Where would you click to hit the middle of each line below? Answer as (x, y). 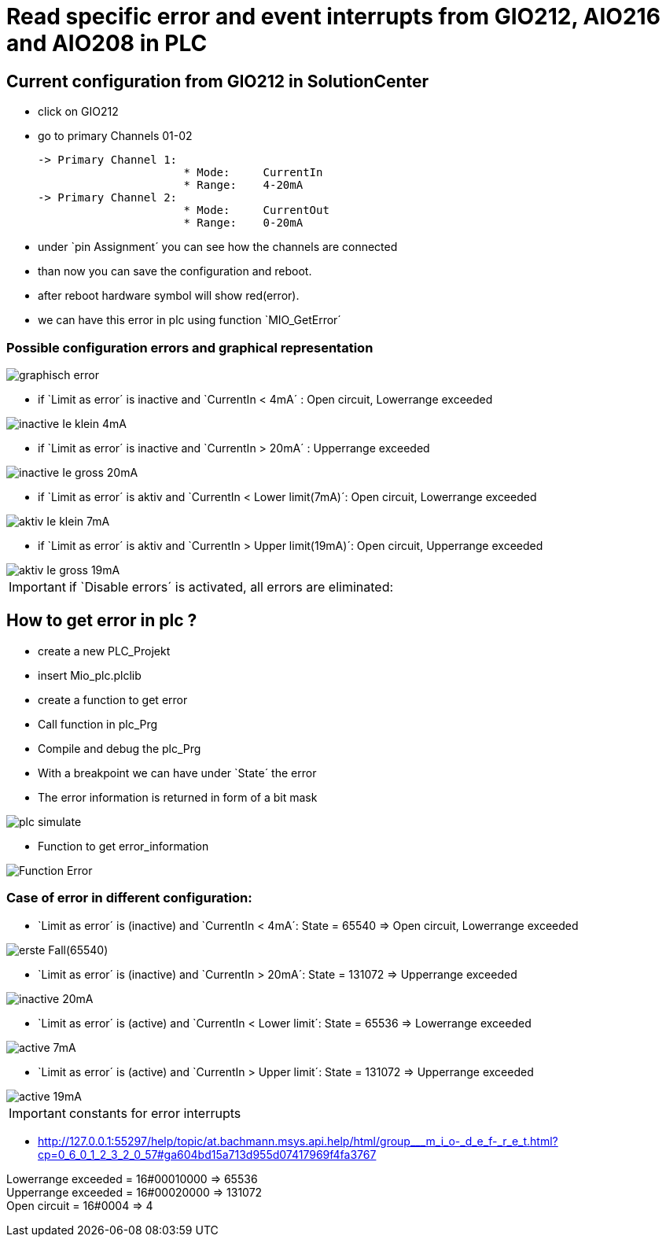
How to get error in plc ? (102, 621)
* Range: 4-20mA (243, 185)
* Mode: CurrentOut (256, 210)
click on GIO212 (78, 112)
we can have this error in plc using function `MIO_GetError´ (189, 320)
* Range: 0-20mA (243, 223)
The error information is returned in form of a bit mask (178, 797)
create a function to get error (113, 699)
